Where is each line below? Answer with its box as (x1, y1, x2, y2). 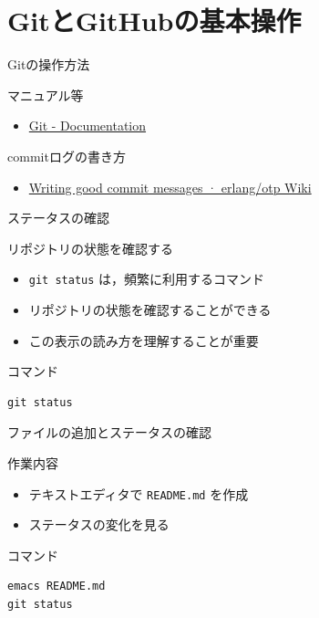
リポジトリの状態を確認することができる (28, 299, 272, 319)
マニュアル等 (7, 85, 84, 104)
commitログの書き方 (7, 146, 126, 165)
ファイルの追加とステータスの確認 (7, 423, 211, 442)
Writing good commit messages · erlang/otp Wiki (28, 177, 312, 196)
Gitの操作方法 (7, 55, 90, 74)
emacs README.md (7, 580, 106, 593)
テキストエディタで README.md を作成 (28, 484, 249, 503)
